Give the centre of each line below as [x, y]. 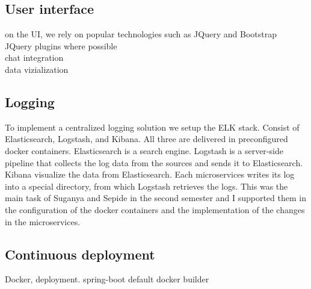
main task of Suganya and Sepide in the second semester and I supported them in [155, 198]
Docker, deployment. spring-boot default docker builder [107, 279]
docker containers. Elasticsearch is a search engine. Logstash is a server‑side [144, 150]
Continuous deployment [80, 254]
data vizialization [37, 69]
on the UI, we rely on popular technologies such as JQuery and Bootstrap [141, 34]
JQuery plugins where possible [61, 45]
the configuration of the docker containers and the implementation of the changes [155, 209]
